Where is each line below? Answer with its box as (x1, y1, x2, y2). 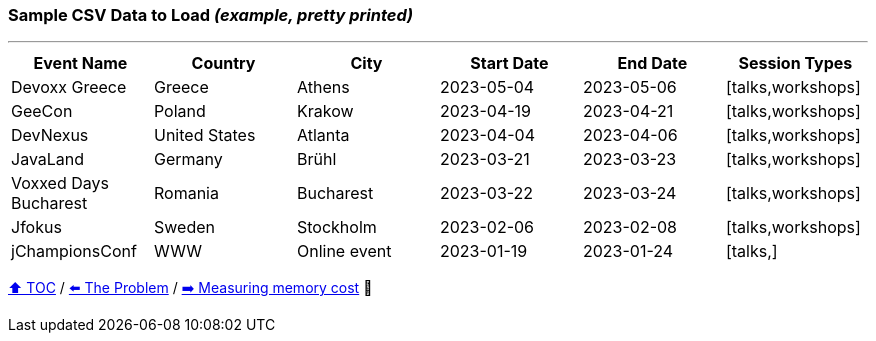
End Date (617, 53, 688, 74)
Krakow (296, 101, 354, 122)
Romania (153, 183, 219, 204)
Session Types (738, 53, 853, 74)
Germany (153, 149, 223, 170)
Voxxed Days (11, 173, 109, 194)
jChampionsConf (11, 241, 137, 262)
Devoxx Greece (11, 77, 127, 98)
